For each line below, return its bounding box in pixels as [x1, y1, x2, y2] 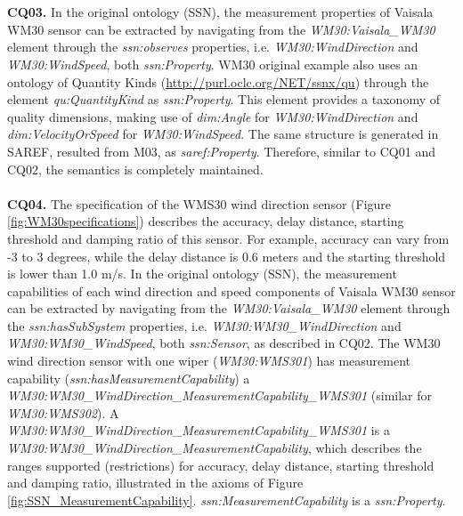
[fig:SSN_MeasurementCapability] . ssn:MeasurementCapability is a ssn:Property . [7, 490, 446, 509]
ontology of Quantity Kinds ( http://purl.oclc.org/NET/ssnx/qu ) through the [7, 72, 429, 91]
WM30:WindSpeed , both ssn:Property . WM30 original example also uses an [7, 54, 418, 73]
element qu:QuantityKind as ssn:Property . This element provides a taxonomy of [7, 90, 441, 109]
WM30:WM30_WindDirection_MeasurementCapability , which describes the [7, 439, 422, 457]
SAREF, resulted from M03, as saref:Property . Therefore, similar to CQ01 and [7, 141, 435, 160]
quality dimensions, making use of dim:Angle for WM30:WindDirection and [7, 107, 418, 125]
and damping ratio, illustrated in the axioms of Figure [7, 473, 304, 492]
